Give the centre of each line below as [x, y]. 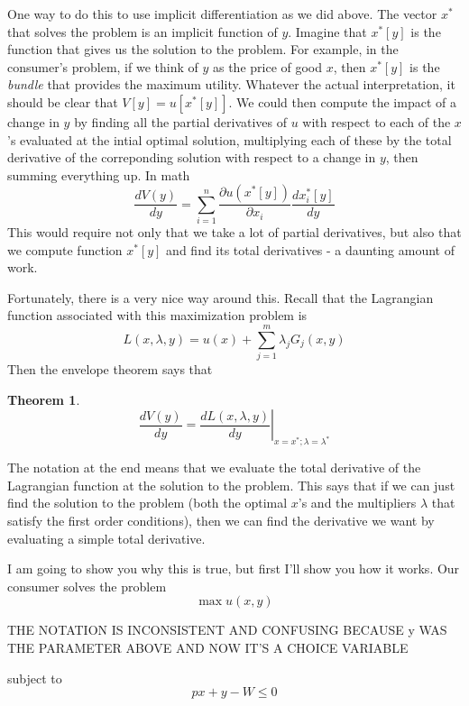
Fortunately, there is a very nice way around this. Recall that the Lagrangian [221, 297]
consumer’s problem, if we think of [103, 66]
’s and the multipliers [357, 503]
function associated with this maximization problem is [157, 315]
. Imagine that [327, 31]
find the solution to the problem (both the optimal [147, 503]
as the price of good [267, 66]
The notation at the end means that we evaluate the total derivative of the [214, 468]
